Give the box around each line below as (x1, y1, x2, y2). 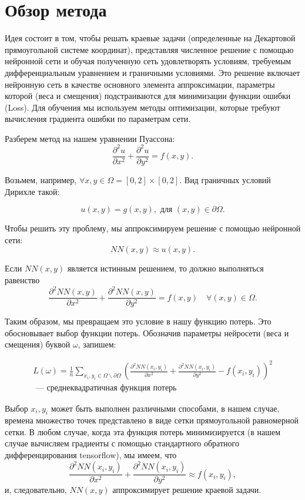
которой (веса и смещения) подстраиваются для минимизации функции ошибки (5, 90, 291, 102)
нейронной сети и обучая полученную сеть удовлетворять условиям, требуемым (5, 55, 291, 67)
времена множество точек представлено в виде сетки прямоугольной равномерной (5, 414, 299, 426)
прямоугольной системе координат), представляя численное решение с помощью (5, 43, 294, 55)
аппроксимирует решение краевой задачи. (112, 484, 262, 496)
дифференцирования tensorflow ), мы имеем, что (5, 449, 177, 461)
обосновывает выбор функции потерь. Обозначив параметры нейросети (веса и (5, 326, 289, 339)
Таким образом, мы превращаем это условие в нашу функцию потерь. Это (5, 315, 272, 327)
